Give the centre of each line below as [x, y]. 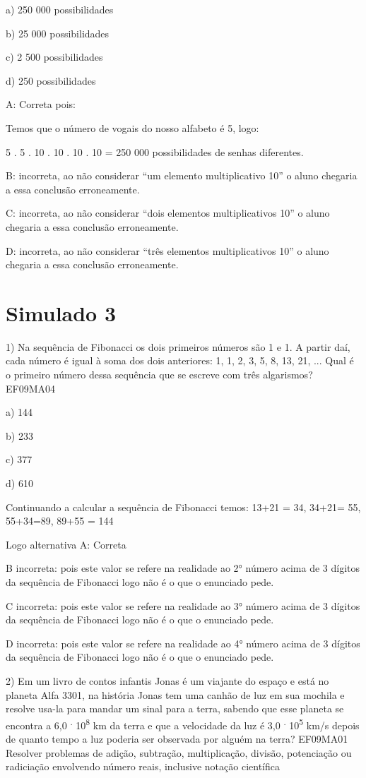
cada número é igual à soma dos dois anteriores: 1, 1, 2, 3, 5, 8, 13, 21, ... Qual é [180, 360]
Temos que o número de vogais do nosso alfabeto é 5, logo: [132, 127]
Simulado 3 [61, 312]
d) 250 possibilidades [51, 80]
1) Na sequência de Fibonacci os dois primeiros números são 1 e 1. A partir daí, [178, 346]
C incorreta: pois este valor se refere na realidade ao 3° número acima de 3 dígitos [183, 605]
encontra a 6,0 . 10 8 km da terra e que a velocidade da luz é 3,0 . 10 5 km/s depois [183, 724]
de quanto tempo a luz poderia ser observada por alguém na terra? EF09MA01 [177, 738]
